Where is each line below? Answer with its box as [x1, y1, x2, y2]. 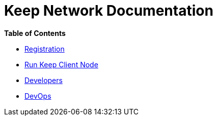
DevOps [24, 91, 51, 100]
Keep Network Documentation [4, 2, 213, 19]
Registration [24, 44, 65, 53]
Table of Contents [4, 28, 66, 37]
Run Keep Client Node [24, 60, 98, 69]
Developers [24, 75, 63, 85]
